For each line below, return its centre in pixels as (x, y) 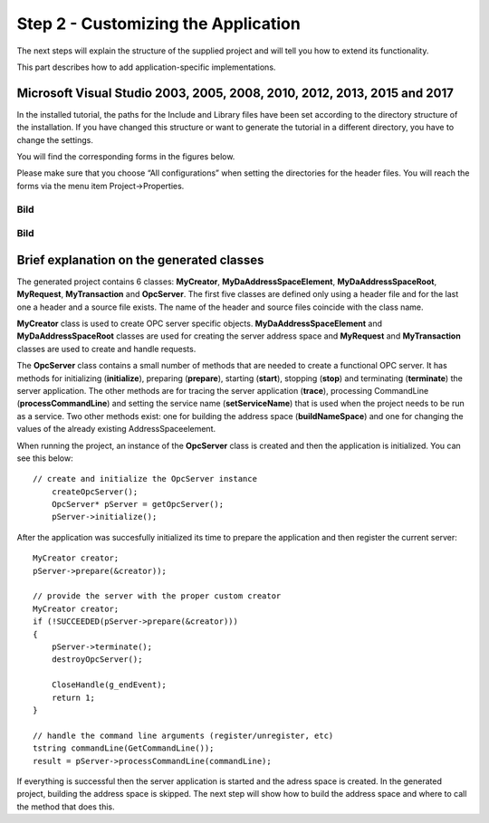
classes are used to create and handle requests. (106, 349)
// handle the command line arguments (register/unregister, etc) (183, 735)
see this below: (45, 458)
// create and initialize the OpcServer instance (145, 479)
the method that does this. (66, 807)
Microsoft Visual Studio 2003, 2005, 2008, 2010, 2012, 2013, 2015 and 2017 (235, 93)
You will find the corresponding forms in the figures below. (126, 157)
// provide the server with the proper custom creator (157, 596)
